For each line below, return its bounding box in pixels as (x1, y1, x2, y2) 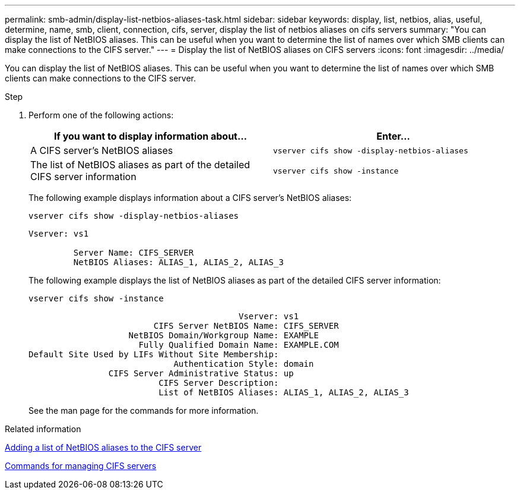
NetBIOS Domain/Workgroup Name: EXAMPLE (128, 331, 319, 340)
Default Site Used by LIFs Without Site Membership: (28, 350, 279, 359)
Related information (5, 424, 81, 434)
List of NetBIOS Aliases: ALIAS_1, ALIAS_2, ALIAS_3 (158, 388, 409, 397)
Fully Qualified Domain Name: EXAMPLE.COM (138, 340, 339, 350)
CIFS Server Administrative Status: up (108, 369, 294, 378)
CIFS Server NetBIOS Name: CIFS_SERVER (153, 321, 339, 331)
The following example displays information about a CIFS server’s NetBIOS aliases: (28, 193, 352, 203)
